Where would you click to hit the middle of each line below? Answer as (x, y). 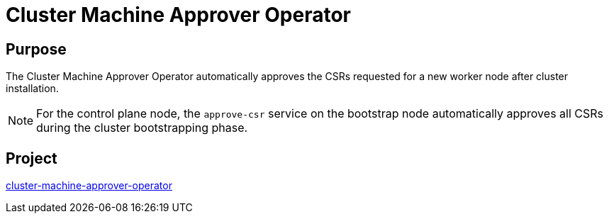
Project (32, 158)
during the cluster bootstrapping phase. (142, 128)
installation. (32, 89)
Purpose (36, 49)
